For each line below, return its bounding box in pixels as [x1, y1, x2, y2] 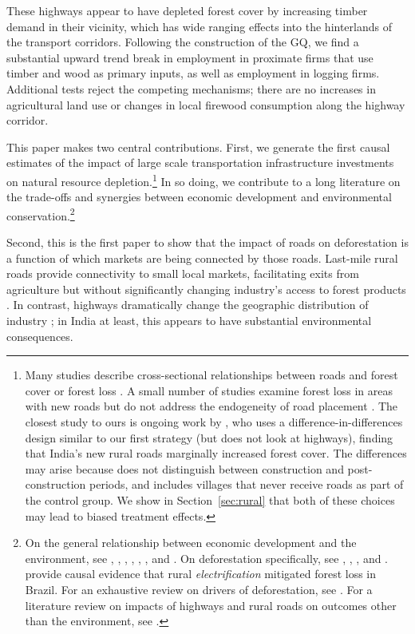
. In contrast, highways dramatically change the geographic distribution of [6, 296, 369, 313]
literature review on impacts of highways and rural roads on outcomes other [25, 596, 397, 613]
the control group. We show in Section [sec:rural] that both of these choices [25, 491, 395, 508]
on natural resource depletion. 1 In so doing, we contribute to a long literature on [6, 170, 401, 189]
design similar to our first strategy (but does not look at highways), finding [25, 429, 393, 446]
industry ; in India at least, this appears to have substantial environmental [6, 312, 372, 328]
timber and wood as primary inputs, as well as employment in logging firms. [6, 65, 380, 81]
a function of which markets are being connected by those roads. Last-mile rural [6, 249, 398, 266]
